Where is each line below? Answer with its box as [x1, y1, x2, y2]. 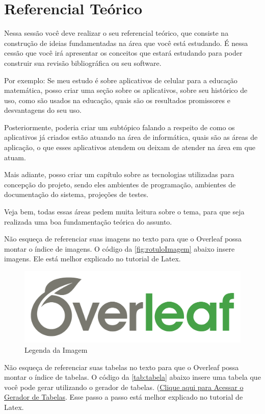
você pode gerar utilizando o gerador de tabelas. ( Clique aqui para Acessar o [4, 381, 244, 392]
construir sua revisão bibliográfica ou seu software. [4, 57, 162, 68]
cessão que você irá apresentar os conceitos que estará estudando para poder [4, 47, 243, 58]
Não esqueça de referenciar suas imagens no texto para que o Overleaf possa [4, 233, 242, 244]
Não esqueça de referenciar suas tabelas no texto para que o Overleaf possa [4, 361, 239, 372]
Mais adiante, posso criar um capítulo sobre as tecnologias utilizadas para [4, 169, 234, 180]
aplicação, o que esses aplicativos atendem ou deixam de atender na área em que [4, 142, 256, 153]
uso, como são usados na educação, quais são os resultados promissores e [4, 94, 230, 105]
